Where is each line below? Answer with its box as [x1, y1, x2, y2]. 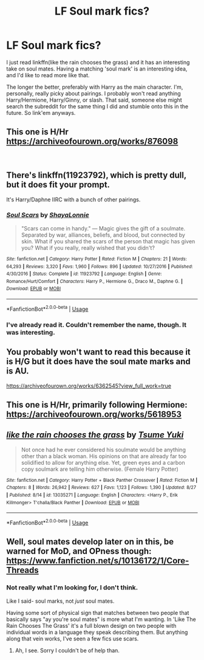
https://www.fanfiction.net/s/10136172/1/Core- [6, 555, 189, 566]
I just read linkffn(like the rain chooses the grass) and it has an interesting [6, 58, 190, 66]
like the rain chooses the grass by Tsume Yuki [6, 430, 184, 440]
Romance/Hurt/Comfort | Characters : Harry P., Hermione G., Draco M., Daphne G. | [6, 278, 183, 284]
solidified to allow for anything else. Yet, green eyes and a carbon [21, 459, 185, 466]
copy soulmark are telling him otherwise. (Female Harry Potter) [21, 465, 179, 473]
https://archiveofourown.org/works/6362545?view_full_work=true [6, 382, 172, 389]
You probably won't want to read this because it [6, 347, 191, 357]
